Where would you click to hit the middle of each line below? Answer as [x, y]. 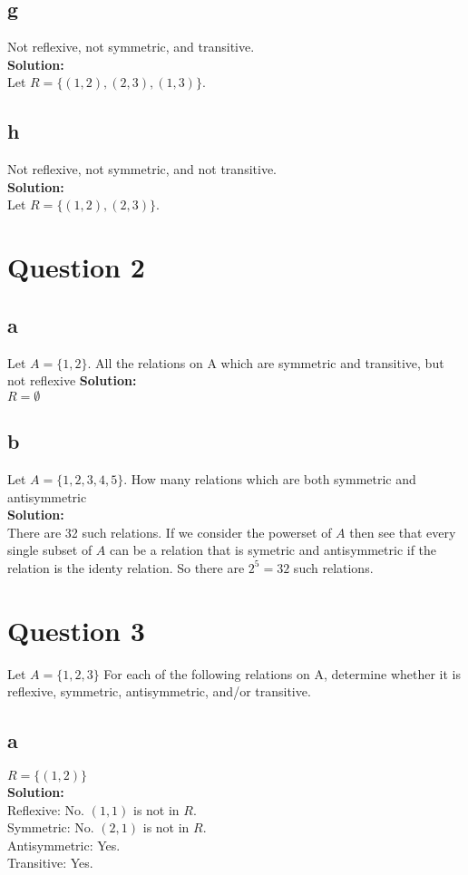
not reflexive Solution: [72, 380]
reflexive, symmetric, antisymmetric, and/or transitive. [159, 691]
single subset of [50, 550]
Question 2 [76, 267]
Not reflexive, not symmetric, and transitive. [131, 47]
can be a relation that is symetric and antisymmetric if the [273, 550]
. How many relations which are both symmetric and [270, 478]
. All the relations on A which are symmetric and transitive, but [266, 362]
